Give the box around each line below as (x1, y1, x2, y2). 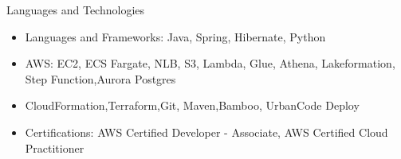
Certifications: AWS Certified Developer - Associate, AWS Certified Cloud (25, 123, 388, 140)
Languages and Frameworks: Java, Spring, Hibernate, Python (25, 28, 326, 45)
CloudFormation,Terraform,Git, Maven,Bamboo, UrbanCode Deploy (25, 97, 360, 114)
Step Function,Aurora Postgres (25, 70, 176, 87)
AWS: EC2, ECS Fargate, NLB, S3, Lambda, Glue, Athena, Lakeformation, (25, 55, 395, 72)
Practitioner (25, 139, 85, 156)
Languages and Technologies (6, 2, 145, 17)
